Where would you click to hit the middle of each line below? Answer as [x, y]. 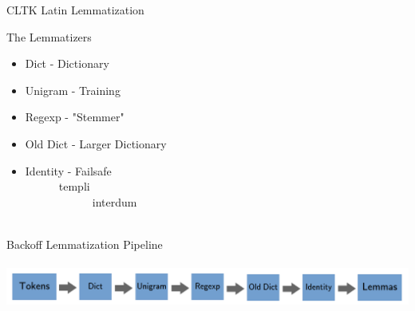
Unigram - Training [73, 90]
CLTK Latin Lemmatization [75, 10]
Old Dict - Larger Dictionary [96, 143]
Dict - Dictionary [67, 63]
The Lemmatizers [49, 36]
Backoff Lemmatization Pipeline [85, 244]
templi [74, 186]
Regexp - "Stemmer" [75, 117]
